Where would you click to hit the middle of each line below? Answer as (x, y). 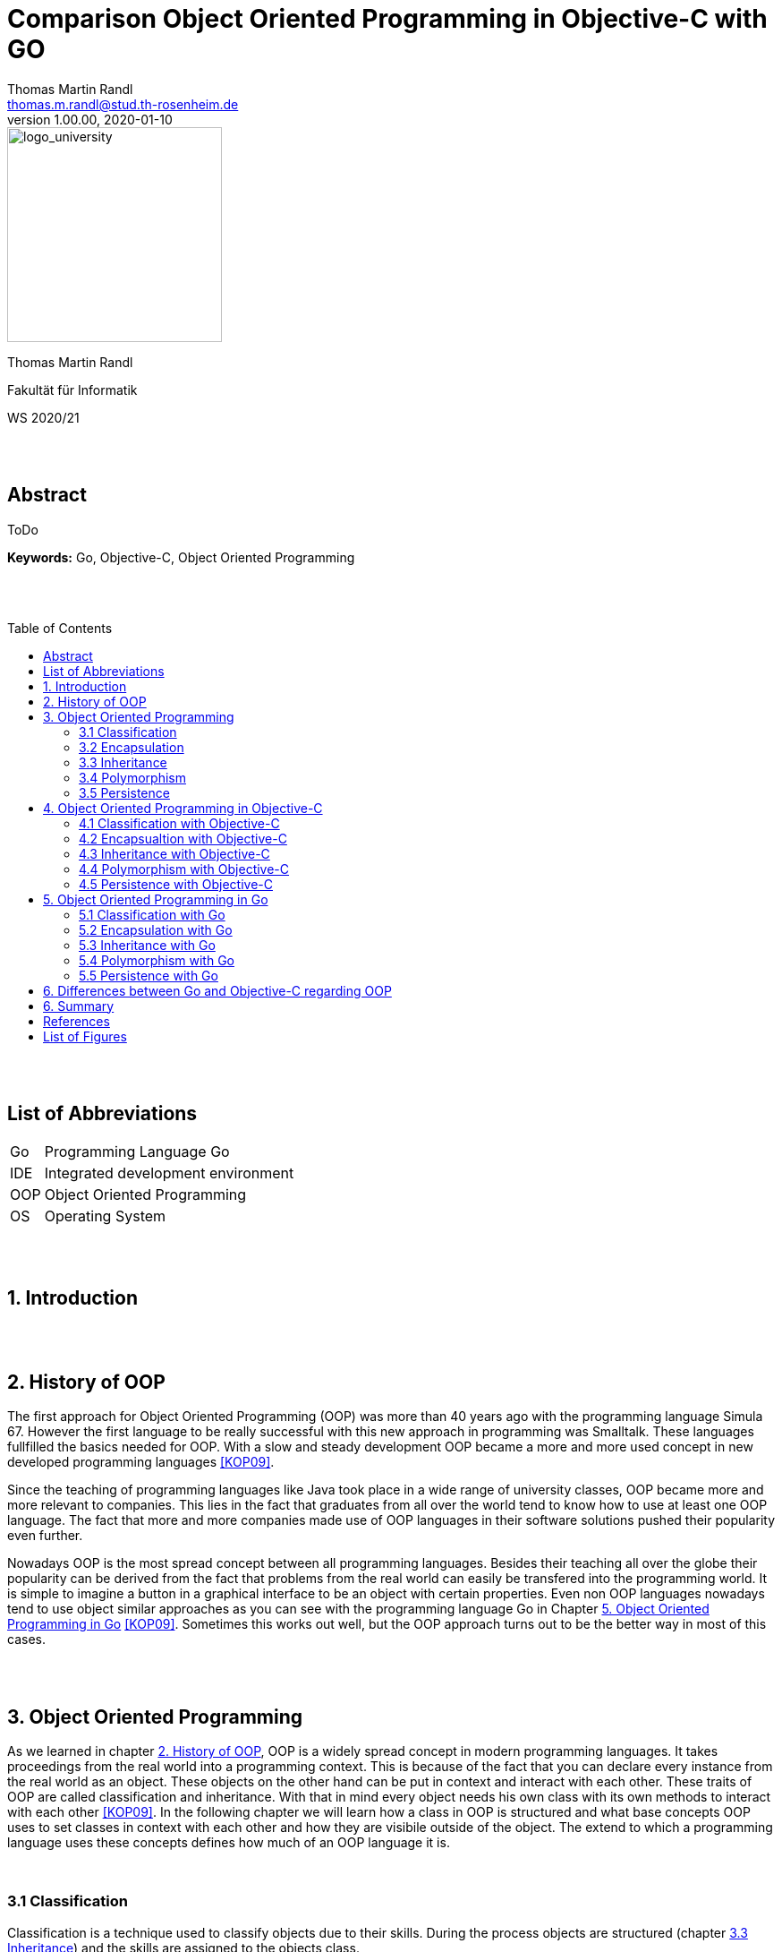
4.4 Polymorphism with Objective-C (184, 869)
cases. (26, 1640)
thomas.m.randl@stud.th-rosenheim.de (123, 104)
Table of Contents (60, 628)
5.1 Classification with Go (152, 914)
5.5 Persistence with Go (149, 975)
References (76, 1021)
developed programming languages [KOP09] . (141, 1462)
